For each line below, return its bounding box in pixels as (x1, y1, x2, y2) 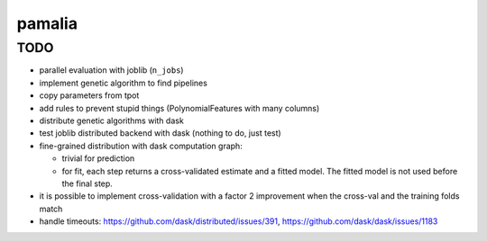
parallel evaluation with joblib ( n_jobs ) (39, 65, 184, 76)
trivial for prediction (61, 153, 135, 164)
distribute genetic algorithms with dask (39, 115, 184, 126)
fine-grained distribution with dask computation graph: (39, 140, 243, 151)
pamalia (16, 13, 78, 33)
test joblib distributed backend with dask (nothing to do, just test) (39, 128, 281, 138)
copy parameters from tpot (39, 90, 140, 101)
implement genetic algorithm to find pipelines (39, 77, 207, 88)
